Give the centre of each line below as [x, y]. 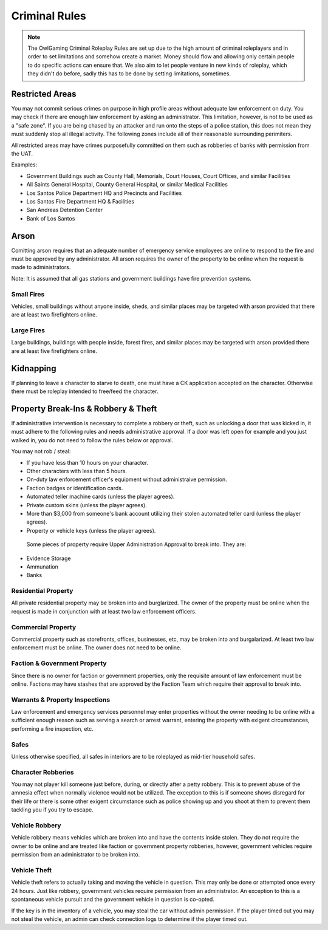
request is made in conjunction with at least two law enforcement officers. [104, 611]
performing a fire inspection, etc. [52, 728]
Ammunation [43, 566]
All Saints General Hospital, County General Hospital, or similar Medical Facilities [127, 185]
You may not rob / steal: [41, 451]
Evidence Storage [49, 558]
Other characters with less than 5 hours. [77, 471]
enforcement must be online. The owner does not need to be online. [96, 648]
